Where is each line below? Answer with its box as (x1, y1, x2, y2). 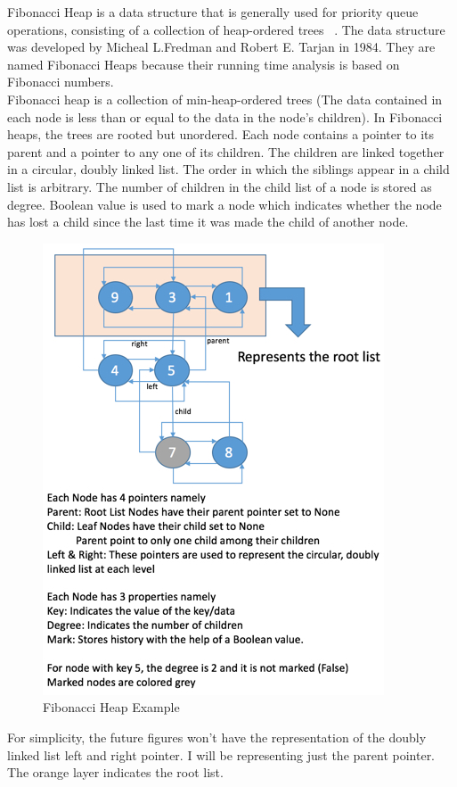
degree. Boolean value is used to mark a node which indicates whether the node (7, 195, 442, 213)
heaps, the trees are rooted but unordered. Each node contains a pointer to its (7, 125, 435, 144)
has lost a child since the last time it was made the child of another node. (7, 212, 409, 231)
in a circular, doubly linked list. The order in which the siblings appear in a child (7, 160, 450, 178)
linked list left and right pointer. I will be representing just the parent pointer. (7, 745, 436, 764)
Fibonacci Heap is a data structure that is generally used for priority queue (7, 3, 419, 21)
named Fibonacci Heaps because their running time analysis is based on (7, 54, 400, 73)
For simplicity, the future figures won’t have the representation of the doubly (7, 727, 427, 746)
